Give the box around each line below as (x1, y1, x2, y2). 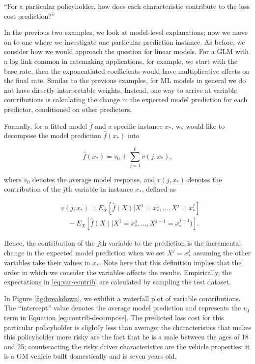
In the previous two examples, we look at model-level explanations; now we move (4, 27, 248, 37)
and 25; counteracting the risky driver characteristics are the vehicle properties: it (4, 341, 250, 351)
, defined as (142, 184, 176, 194)
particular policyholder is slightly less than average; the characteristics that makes (4, 322, 252, 332)
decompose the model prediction (4, 130, 101, 140)
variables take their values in (4, 257, 90, 268)
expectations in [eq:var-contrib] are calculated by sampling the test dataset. (4, 277, 231, 287)
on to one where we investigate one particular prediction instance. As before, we (4, 36, 245, 47)
